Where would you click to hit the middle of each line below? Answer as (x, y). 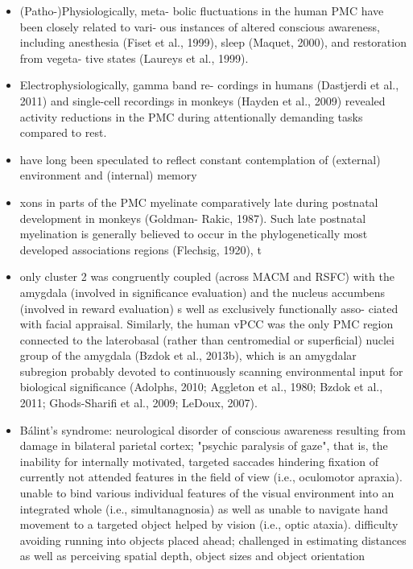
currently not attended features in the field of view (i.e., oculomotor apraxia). (211, 477)
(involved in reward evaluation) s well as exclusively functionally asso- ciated (209, 308)
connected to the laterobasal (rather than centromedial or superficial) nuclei (207, 339)
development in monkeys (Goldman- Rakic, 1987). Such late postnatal (193, 218)
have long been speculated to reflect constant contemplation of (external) (200, 159)
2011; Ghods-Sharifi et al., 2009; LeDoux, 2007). (138, 403)
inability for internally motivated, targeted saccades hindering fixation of (199, 461)
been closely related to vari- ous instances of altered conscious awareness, (200, 26)
